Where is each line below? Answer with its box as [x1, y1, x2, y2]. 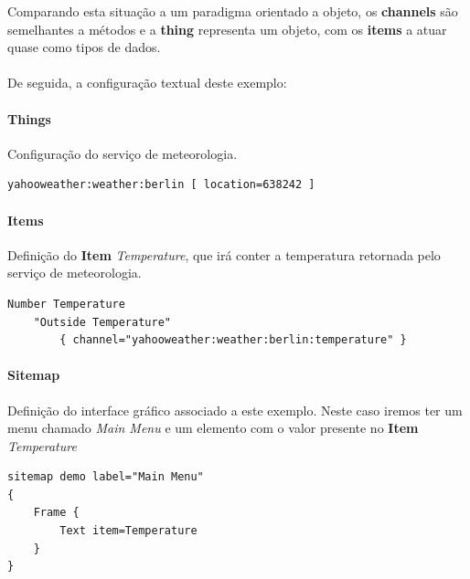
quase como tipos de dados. [7, 37, 161, 57]
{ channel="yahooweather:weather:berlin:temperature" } [59, 333, 407, 347]
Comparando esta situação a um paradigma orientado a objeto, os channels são [7, 2, 458, 20]
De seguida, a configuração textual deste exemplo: [7, 73, 287, 92]
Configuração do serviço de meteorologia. [7, 143, 238, 163]
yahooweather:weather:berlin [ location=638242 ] [7, 178, 315, 192]
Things [7, 109, 51, 128]
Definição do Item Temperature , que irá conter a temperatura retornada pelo [7, 245, 441, 264]
